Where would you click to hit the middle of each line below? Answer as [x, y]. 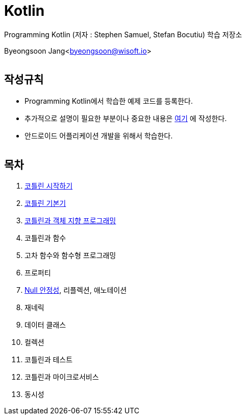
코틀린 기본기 [45, 203]
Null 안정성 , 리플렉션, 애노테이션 [76, 290]
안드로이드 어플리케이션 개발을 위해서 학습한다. [99, 135]
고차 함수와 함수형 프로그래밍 [70, 255]
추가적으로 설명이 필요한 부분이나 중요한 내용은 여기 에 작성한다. [126, 118]
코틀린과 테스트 [49, 360]
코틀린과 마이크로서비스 [62, 377]
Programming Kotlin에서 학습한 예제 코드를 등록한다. [109, 101]
